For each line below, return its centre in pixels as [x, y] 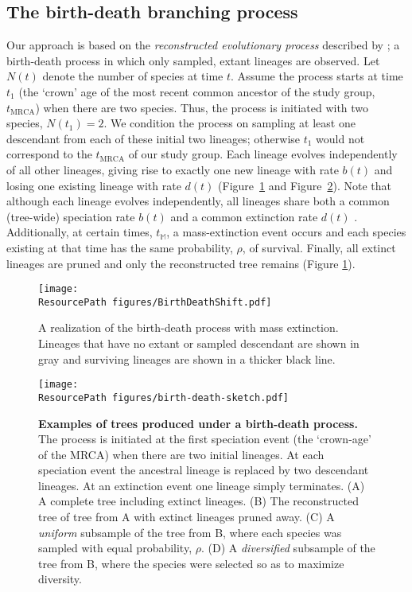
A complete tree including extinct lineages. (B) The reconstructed [198, 501]
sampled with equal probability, [115, 548]
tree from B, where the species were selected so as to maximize [191, 563]
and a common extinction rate [244, 216]
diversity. [60, 579]
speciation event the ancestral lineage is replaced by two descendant [204, 470]
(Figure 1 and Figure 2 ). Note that [305, 185]
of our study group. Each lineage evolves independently [263, 154]
